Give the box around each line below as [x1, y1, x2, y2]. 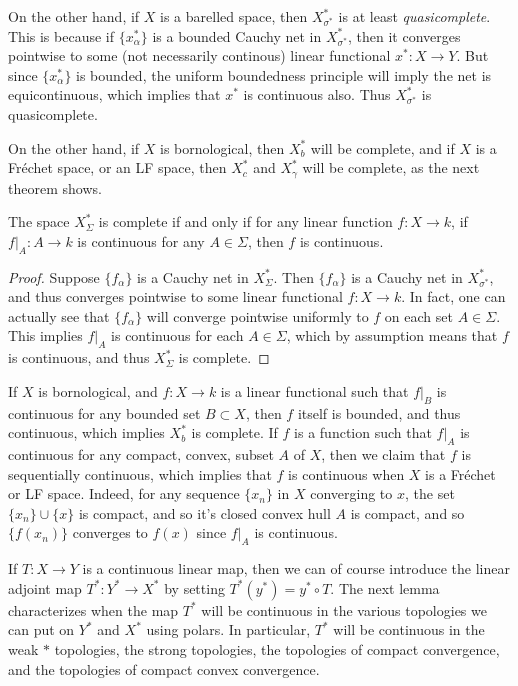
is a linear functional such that [220, 380, 409, 401]
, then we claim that [321, 443, 446, 464]
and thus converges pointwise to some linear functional [8, 286, 343, 307]
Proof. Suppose [8, 266, 100, 287]
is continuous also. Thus [243, 84, 391, 105]
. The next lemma [330, 577, 440, 598]
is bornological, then [160, 137, 285, 158]
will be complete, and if [310, 137, 455, 158]
